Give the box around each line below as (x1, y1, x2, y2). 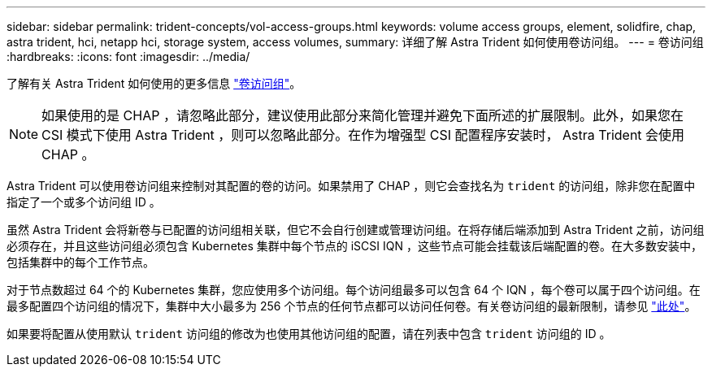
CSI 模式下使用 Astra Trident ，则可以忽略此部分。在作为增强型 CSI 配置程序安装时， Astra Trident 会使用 (41, 127, 685, 143)
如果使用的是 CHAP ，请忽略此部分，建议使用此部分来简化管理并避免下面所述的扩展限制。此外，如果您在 (41, 107, 684, 124)
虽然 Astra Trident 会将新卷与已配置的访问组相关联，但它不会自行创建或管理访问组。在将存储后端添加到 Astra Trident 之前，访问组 (7, 223, 705, 236)
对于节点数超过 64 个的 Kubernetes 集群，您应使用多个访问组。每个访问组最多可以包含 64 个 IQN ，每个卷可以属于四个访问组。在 (7, 283, 701, 297)
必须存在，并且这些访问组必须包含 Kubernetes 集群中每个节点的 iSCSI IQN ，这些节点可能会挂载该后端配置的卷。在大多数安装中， (7, 239, 702, 253)
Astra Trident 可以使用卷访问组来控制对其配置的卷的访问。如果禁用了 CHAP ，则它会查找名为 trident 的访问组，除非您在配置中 (7, 179, 696, 193)
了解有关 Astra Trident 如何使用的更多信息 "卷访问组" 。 (7, 76, 302, 90)
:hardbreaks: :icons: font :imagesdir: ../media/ (7, 50, 250, 63)
